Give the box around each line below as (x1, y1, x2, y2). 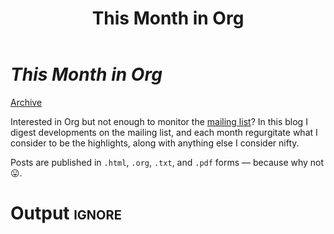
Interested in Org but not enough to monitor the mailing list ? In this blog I (10, 115, 308, 127)
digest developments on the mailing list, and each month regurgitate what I (10, 126, 318, 138)
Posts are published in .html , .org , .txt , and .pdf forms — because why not (10, 156, 325, 168)
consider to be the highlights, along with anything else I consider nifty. (10, 137, 300, 149)
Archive (10, 96, 43, 108)
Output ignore (10, 202, 122, 225)
